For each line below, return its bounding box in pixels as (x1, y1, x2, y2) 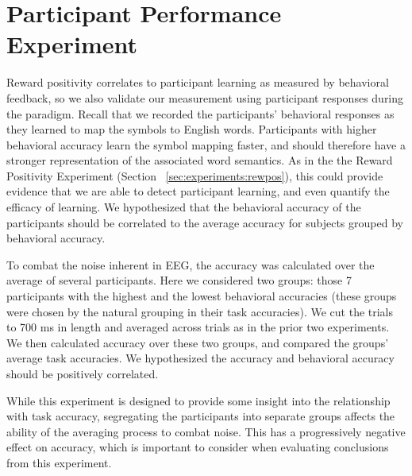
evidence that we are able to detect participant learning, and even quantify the (6, 183, 390, 199)
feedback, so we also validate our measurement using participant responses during (6, 89, 404, 106)
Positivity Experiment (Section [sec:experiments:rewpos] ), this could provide (6, 167, 383, 184)
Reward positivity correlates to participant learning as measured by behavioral (6, 74, 389, 91)
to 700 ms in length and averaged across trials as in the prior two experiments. (6, 319, 390, 335)
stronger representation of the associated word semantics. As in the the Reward (6, 152, 393, 168)
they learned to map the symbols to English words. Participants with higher (6, 121, 377, 137)
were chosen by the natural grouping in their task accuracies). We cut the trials (6, 303, 394, 319)
